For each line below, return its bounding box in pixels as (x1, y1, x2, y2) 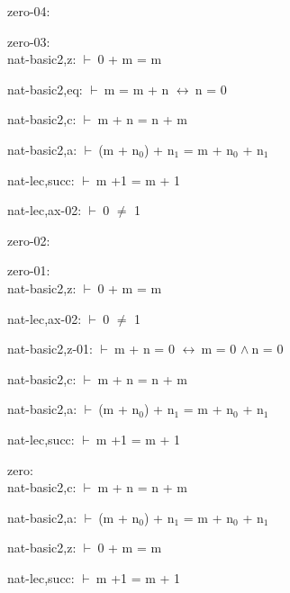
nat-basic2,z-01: (7, 339, 93, 358)
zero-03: (7, 31, 50, 50)
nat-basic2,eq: (7, 79, 83, 98)
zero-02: (7, 230, 50, 249)
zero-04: (7, 2, 50, 20)
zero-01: (7, 261, 50, 280)
